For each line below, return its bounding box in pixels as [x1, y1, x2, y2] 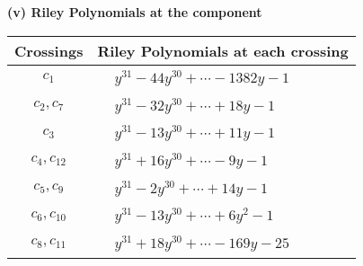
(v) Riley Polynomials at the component [7, 3, 262, 21]
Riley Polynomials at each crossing [97, 40, 349, 61]
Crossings [14, 40, 84, 61]
